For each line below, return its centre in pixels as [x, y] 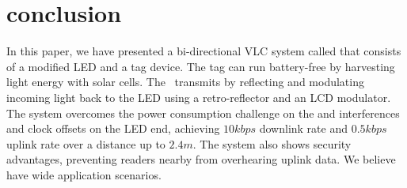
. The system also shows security [272, 143]
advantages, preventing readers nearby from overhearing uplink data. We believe [201, 159]
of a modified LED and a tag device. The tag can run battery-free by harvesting [201, 66]
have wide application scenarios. [84, 174]
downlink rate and [303, 128]
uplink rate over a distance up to [86, 143]
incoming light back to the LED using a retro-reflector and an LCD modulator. [199, 97]
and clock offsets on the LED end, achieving [113, 128]
